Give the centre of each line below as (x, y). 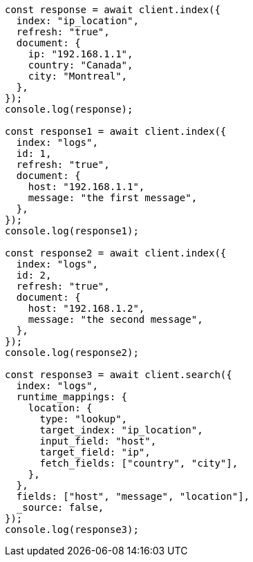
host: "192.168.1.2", (86, 308)
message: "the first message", (113, 198)
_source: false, (60, 507)
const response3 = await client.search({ (119, 375)
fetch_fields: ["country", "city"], (139, 463)
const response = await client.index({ (113, 10)
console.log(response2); (72, 353)
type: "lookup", (84, 419)
